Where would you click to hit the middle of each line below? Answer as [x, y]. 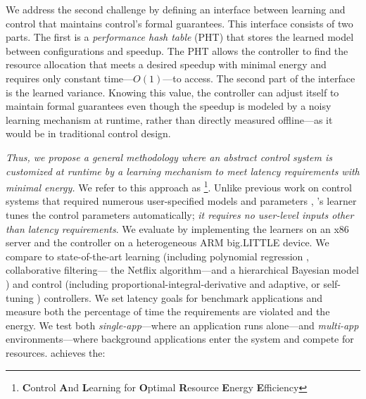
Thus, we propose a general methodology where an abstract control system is [169, 157]
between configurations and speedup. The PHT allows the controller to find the [177, 50]
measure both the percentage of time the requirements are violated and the [168, 311]
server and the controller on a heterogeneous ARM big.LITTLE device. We [168, 242]
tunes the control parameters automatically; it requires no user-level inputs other [180, 214]
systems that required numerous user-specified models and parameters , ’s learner [181, 201]
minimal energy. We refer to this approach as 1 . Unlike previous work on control [179, 186]
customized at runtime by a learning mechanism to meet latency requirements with [183, 171]
